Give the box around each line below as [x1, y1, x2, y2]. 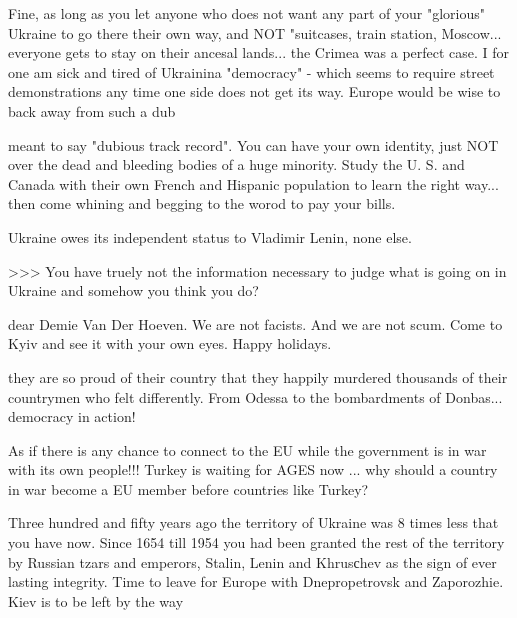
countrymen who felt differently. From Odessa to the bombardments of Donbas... [8, 386, 503, 407]
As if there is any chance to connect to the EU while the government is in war [8, 439, 487, 460]
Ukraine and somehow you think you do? [8, 280, 259, 301]
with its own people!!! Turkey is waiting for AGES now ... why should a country [8, 459, 498, 480]
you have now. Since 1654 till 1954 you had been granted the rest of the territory [8, 532, 505, 553]
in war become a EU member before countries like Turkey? [8, 478, 369, 499]
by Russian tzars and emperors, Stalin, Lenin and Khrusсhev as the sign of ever [8, 551, 497, 572]
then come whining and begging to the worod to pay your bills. [8, 193, 396, 214]
